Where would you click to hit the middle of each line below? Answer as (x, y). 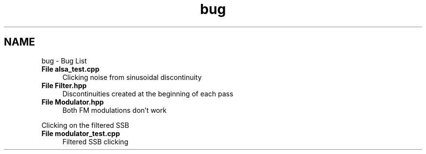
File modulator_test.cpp (81, 133)
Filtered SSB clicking (95, 141)
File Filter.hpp (64, 85)
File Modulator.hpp (73, 102)
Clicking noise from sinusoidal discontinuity (132, 77)
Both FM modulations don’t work (115, 110)
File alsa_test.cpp (71, 69)
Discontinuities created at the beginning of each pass (148, 93)
